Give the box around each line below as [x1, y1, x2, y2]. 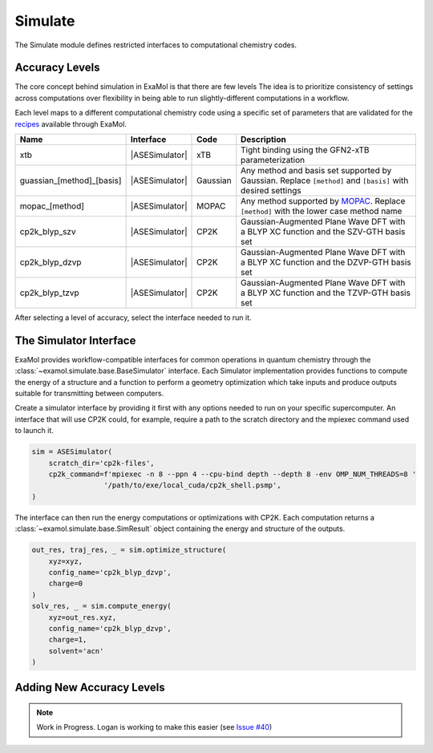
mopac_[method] [19, 200, 84, 212]
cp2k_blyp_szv [19, 226, 76, 237]
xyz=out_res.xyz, [48, 613, 117, 621]
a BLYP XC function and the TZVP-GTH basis [241, 287, 411, 298]
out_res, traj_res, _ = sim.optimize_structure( [31, 545, 227, 555]
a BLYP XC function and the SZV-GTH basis [241, 226, 406, 237]
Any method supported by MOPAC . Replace [241, 196, 406, 207]
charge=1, [48, 635, 87, 645]
